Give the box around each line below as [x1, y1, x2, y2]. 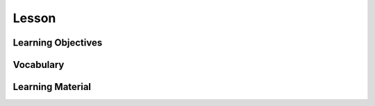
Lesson [12, 10, 56, 26]
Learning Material [12, 81, 92, 93]
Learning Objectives [12, 37, 103, 48]
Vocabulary [12, 59, 65, 71]
